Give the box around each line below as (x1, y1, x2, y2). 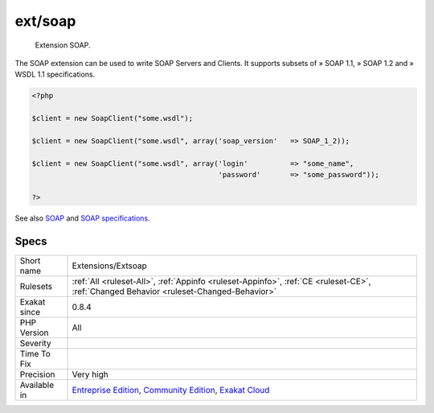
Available (19, 379, 55, 390)
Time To (19, 348, 51, 359)
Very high (72, 369, 108, 380)
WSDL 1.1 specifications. (14, 69, 96, 80)
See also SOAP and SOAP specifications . (14, 213, 150, 223)
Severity (19, 337, 51, 349)
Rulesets (19, 280, 52, 291)
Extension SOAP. (35, 40, 91, 50)
